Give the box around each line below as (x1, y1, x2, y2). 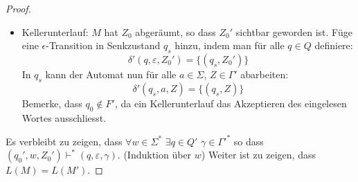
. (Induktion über (117, 147, 192, 162)
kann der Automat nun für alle (45, 66, 177, 81)
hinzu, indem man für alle (174, 38, 285, 53)
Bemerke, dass (21, 95, 82, 110)
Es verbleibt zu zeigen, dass (6, 134, 123, 148)
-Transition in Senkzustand (46, 38, 161, 53)
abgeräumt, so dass (135, 24, 216, 39)
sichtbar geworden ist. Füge (235, 24, 352, 39)
